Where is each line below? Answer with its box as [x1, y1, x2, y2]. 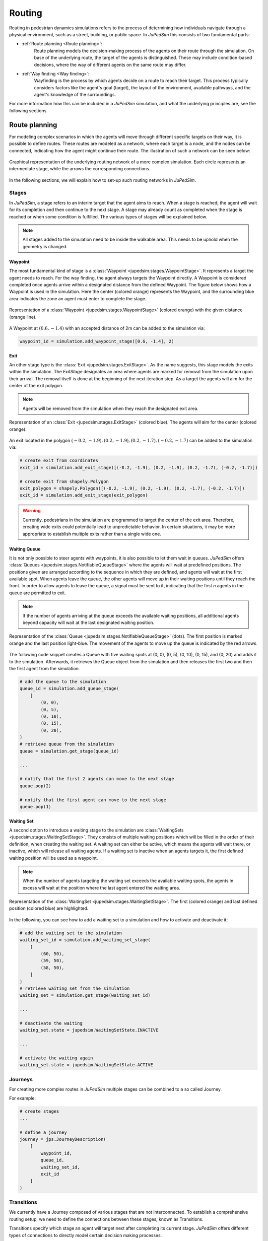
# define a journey [19, 1129, 67, 1135]
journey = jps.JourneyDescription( [19, 1136, 106, 1142]
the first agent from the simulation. [9, 665, 80, 671]
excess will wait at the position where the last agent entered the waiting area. [22, 885, 181, 891]
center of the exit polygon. [9, 383, 64, 389]
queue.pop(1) [19, 804, 52, 809]
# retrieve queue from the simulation [19, 741, 114, 747]
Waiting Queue [9, 546, 41, 552]
